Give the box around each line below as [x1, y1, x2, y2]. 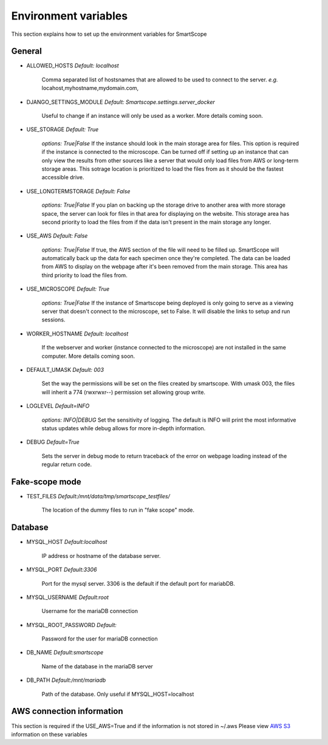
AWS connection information [11, 706, 124, 716]
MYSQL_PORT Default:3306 [26, 566, 97, 574]
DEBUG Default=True [26, 438, 80, 446]
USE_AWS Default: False [26, 232, 88, 239]
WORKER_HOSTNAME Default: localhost [26, 330, 129, 337]
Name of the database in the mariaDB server [41, 662, 153, 670]
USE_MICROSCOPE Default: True [26, 286, 110, 293]
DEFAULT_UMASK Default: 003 [26, 366, 104, 373]
